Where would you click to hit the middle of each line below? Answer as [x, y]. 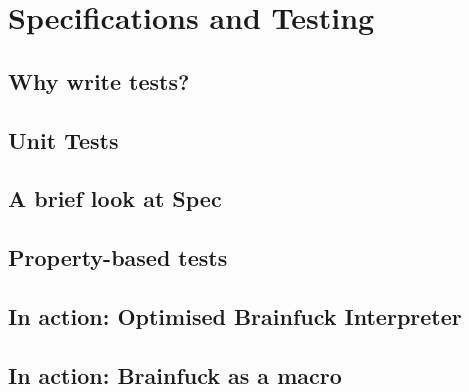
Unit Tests [63, 139]
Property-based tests [118, 257]
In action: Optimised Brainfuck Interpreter [235, 315]
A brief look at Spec [115, 198]
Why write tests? [99, 80]
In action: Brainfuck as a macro [175, 374]
